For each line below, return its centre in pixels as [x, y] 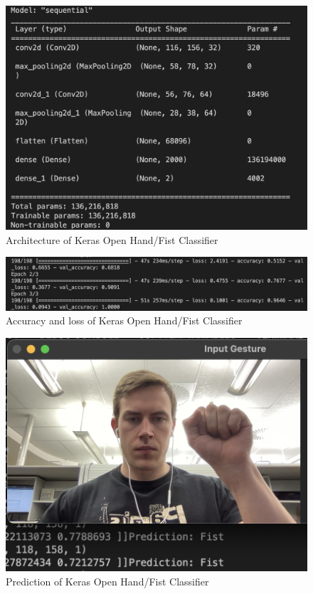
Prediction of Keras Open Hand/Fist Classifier [107, 581]
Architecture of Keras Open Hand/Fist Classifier [112, 239]
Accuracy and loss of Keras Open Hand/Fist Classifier [124, 320]
